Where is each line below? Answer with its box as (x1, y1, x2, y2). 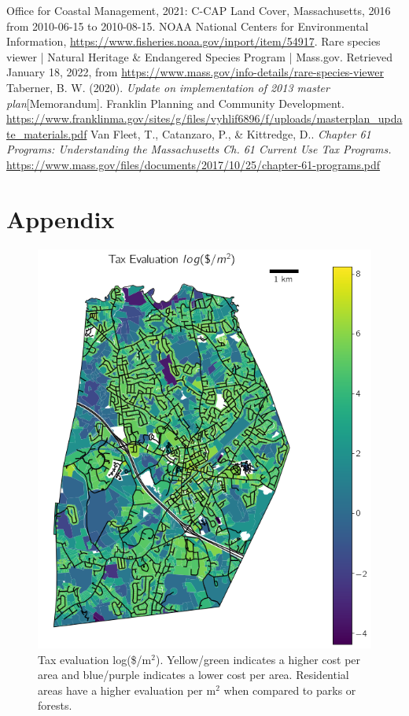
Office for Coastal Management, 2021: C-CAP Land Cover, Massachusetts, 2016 (6, 2, 391, 18)
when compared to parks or (223, 681, 356, 698)
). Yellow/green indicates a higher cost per (155, 651, 361, 667)
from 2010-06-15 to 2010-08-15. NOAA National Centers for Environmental (6, 17, 369, 34)
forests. (38, 697, 72, 714)
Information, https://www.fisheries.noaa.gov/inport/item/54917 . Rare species (6, 33, 381, 50)
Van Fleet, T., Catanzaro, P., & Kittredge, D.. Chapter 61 (90, 125, 371, 142)
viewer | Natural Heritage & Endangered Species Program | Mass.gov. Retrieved (6, 48, 393, 65)
